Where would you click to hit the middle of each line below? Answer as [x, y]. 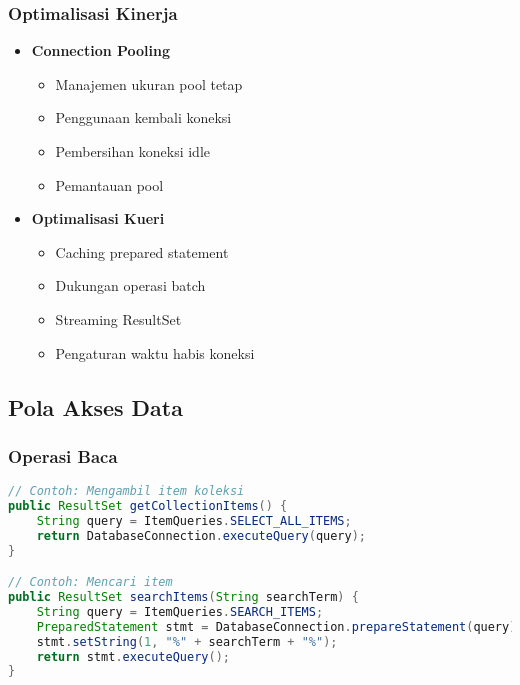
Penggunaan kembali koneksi [143, 117]
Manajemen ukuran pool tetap [149, 83]
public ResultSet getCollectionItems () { [148, 506]
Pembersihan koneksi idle [132, 151]
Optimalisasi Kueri [98, 218]
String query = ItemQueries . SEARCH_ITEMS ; [180, 611]
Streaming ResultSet [118, 318]
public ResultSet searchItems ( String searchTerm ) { [183, 597]
